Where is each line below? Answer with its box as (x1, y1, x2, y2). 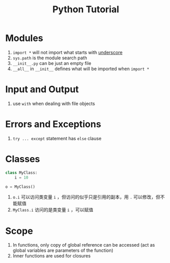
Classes (5, 154, 40, 165)
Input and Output (5, 83, 79, 95)
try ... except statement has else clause (12, 135, 102, 141)
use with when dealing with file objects (12, 100, 95, 106)
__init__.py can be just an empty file (12, 60, 91, 66)
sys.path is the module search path (12, 55, 87, 61)
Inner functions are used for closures (12, 253, 91, 259)
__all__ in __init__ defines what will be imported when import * (12, 65, 150, 72)
